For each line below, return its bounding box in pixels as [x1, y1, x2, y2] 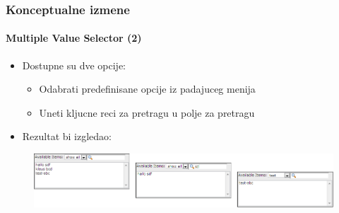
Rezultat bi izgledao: [22, 129, 112, 144]
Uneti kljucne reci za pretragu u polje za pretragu [39, 105, 255, 120]
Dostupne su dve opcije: [22, 57, 126, 72]
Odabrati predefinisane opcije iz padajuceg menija [39, 81, 256, 96]
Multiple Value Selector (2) [6, 30, 142, 45]
